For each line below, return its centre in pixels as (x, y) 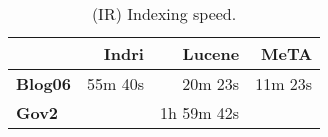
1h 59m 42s (199, 112)
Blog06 (43, 83)
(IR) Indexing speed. (164, 13)
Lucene (211, 53)
